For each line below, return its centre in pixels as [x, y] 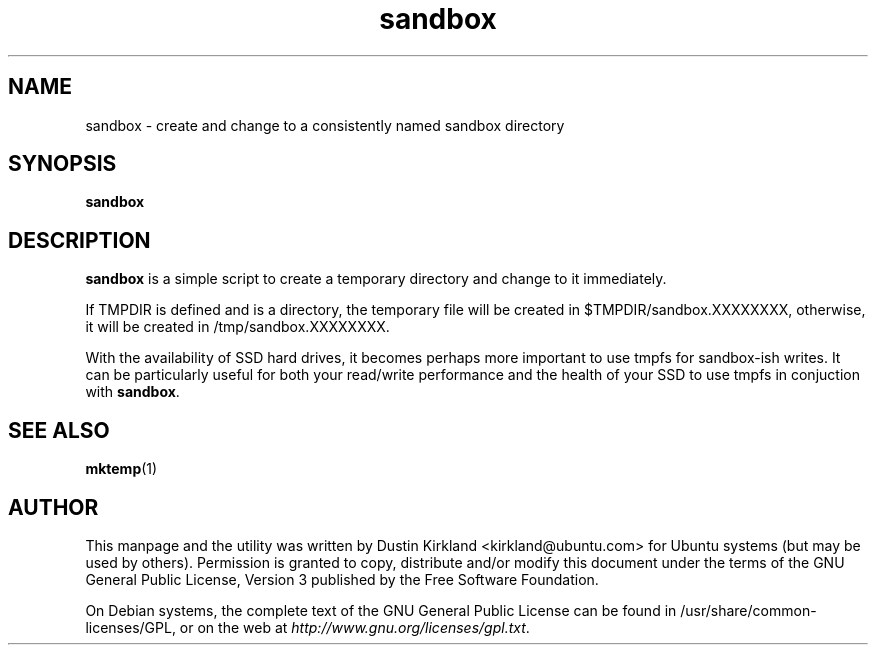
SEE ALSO [59, 430]
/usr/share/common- [748, 610]
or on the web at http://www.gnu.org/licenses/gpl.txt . [354, 627]
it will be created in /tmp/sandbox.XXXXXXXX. [237, 327]
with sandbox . [132, 392]
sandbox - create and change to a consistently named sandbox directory [325, 125]
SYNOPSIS [62, 164]
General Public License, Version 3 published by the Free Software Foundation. [342, 579]
